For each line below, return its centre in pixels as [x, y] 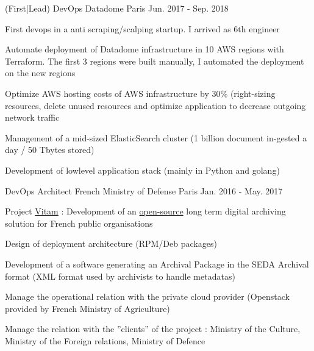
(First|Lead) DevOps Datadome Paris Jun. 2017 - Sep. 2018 [117, 8]
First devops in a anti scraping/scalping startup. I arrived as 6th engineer [142, 28]
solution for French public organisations [79, 223]
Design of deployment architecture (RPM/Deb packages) [111, 243]
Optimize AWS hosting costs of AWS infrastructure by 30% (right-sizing [140, 93]
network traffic [32, 117]
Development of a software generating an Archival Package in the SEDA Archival [157, 264]
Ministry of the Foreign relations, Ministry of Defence [105, 340]
